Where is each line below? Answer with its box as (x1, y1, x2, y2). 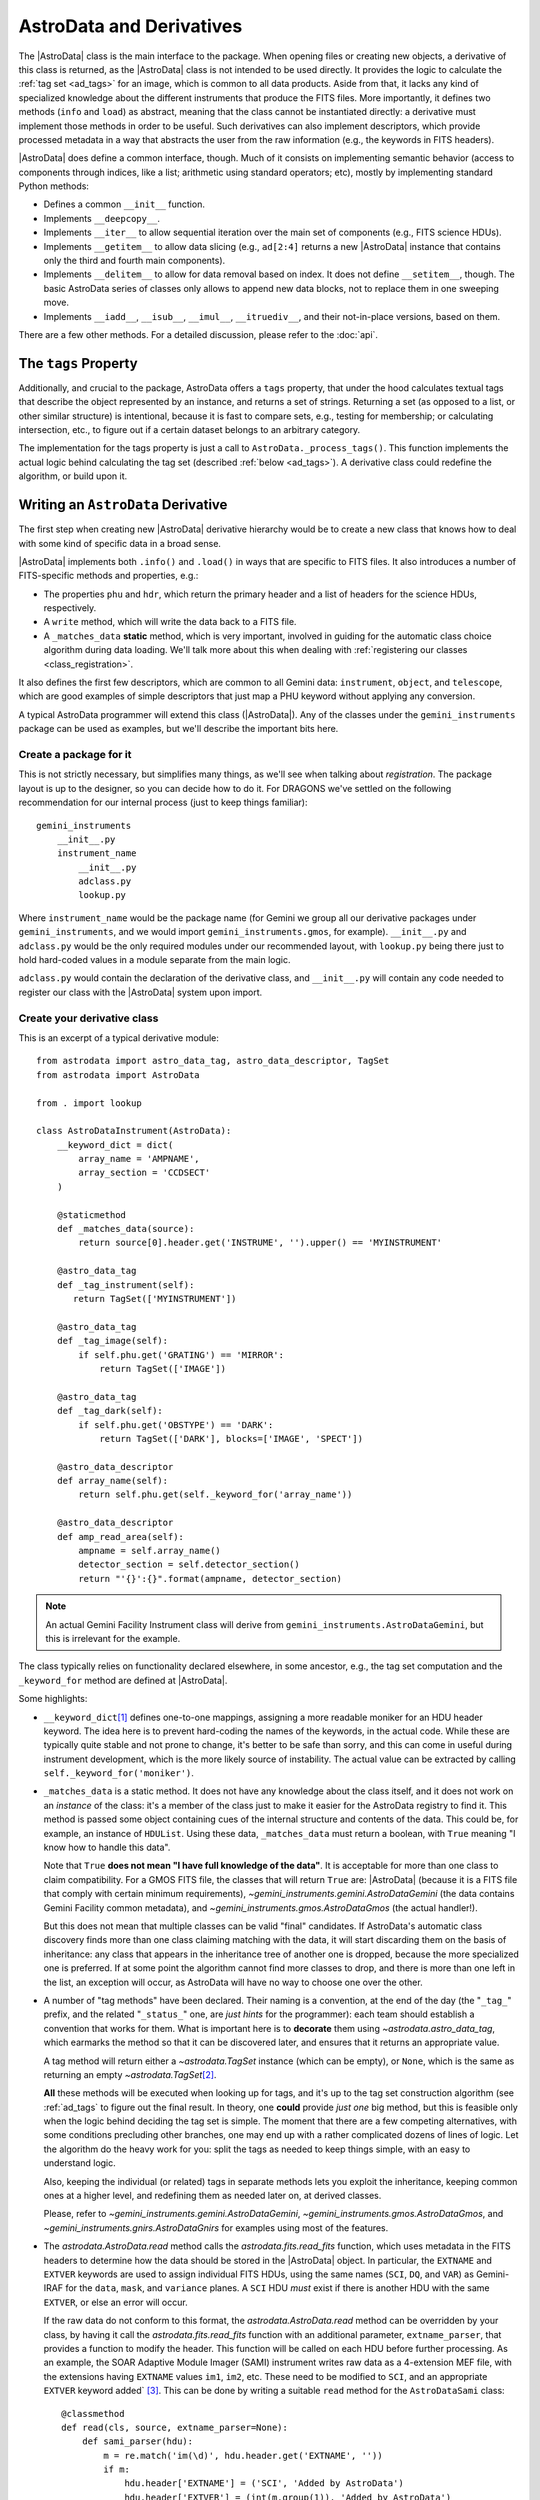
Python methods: (18, 180, 90, 192)
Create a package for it (18, 747, 132, 761)
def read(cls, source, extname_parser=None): (61, 2421, 289, 2433)
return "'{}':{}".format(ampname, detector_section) (78, 1573, 342, 1584)
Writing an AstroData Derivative (18, 496, 228, 514)
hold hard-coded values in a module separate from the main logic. (18, 954, 291, 966)
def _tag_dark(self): (56, 1405, 164, 1417)
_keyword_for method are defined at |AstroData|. (18, 1674, 228, 1686)
